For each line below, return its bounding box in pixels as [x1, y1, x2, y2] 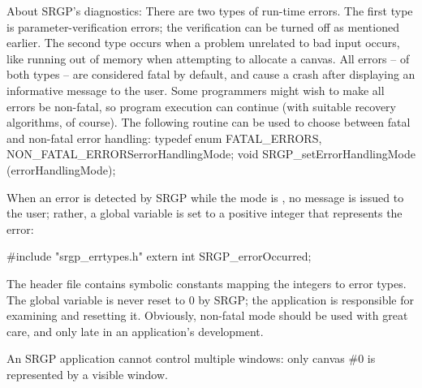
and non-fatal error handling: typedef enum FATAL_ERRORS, [6, 129, 322, 146]
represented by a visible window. [6, 365, 168, 382]
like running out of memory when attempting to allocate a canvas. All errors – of [6, 50, 410, 67]
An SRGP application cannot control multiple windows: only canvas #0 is [6, 350, 376, 367]
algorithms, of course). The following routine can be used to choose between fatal [6, 114, 411, 131]
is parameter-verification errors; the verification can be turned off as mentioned [6, 18, 399, 35]
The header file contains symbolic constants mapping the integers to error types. [6, 274, 407, 291]
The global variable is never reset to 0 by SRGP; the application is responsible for [6, 291, 414, 308]
